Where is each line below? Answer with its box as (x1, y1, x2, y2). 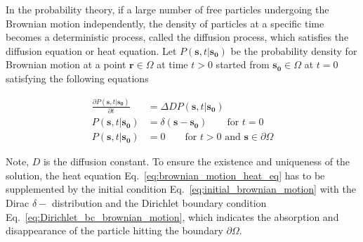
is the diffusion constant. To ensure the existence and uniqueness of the (43, 154, 350, 169)
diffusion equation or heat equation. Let (6, 43, 177, 58)
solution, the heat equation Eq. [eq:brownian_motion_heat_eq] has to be (6, 167, 325, 182)
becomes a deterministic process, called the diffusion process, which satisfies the (6, 30, 349, 44)
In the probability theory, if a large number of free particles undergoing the (6, 2, 329, 16)
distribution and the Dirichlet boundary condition (51, 196, 267, 210)
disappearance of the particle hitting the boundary (6, 223, 223, 238)
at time (157, 57, 188, 72)
